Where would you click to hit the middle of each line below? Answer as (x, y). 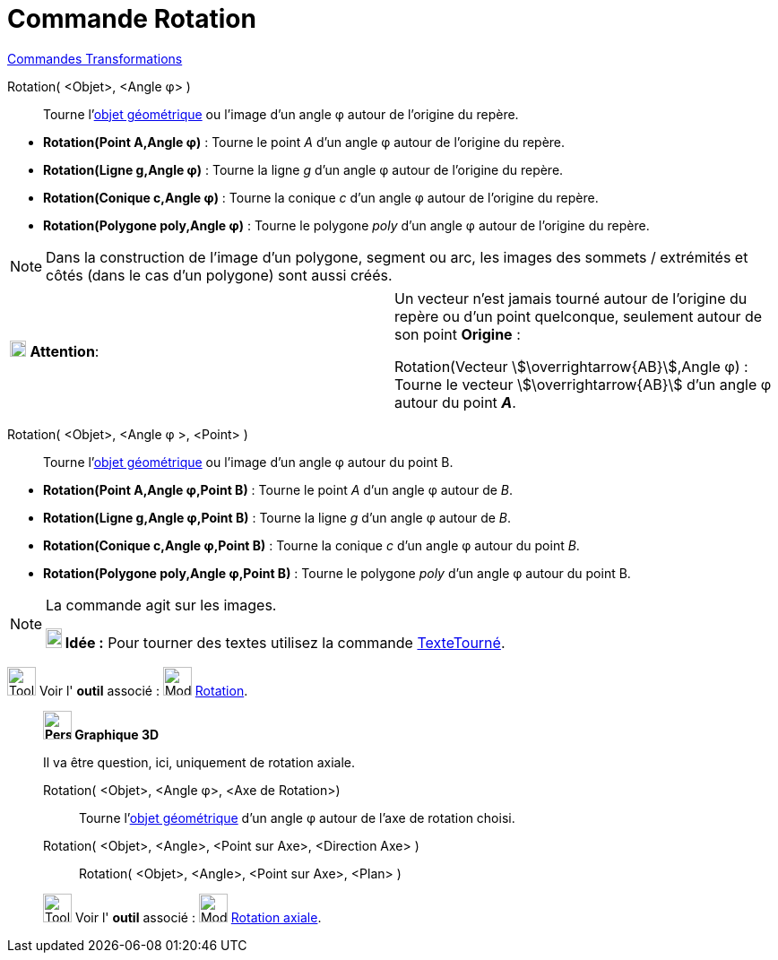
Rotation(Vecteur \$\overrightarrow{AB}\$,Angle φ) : (571, 366)
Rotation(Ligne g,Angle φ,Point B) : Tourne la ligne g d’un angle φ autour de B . (277, 517)
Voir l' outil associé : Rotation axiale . (198, 917)
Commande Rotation (132, 19)
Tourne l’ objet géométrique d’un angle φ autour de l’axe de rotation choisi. (297, 817)
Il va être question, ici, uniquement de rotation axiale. (199, 762)
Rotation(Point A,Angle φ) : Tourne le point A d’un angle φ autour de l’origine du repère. (304, 142)
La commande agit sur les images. (161, 605)
